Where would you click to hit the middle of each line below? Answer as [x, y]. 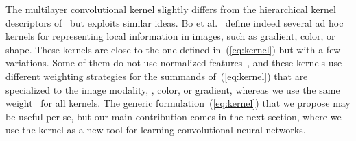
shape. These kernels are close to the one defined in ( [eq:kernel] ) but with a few [173, 49]
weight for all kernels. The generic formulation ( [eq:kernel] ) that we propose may [178, 103]
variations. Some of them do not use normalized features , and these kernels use [174, 63]
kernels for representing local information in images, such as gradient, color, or [170, 36]
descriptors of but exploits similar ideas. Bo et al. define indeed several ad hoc [175, 22]
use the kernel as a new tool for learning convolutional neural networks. [156, 130]
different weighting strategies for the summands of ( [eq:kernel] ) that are [157, 76]
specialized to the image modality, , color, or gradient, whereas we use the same [173, 89]
